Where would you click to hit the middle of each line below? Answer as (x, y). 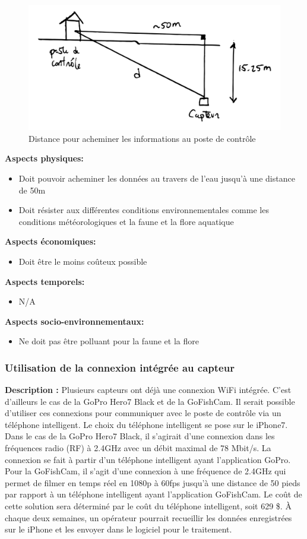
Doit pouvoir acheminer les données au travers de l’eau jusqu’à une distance (157, 178)
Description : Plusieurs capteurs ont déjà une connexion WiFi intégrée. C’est (148, 390)
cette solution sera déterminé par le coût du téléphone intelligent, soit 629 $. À (148, 506)
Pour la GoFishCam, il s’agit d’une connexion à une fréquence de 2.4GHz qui (145, 471)
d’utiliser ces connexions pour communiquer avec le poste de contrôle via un (143, 413)
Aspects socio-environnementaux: (75, 321)
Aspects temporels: (45, 281)
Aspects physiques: (44, 158)
